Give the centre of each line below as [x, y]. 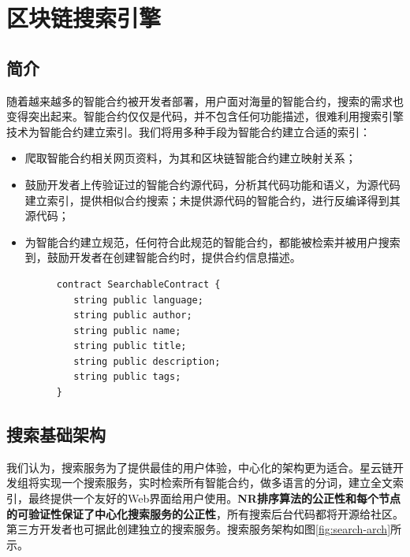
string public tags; [127, 377]
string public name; [127, 330]
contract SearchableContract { [138, 284]
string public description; [147, 361]
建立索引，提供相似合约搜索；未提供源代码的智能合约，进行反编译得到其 [212, 200]
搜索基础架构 [56, 434]
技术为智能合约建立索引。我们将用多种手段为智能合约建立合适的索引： [188, 131]
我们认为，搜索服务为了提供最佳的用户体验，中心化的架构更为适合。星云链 [199, 467]
